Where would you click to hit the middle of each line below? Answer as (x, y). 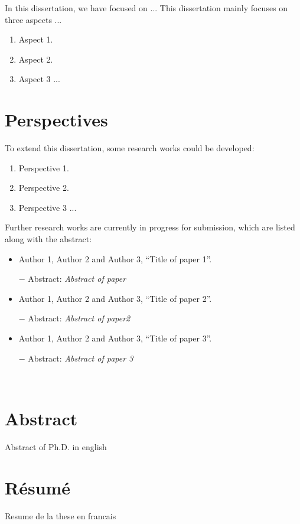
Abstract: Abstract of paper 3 (81, 358)
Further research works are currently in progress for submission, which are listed (150, 227)
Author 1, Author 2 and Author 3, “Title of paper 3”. (115, 338)
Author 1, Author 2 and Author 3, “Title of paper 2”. (115, 298)
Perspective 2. (44, 188)
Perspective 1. (44, 167)
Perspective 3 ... (48, 207)
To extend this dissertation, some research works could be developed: (130, 148)
